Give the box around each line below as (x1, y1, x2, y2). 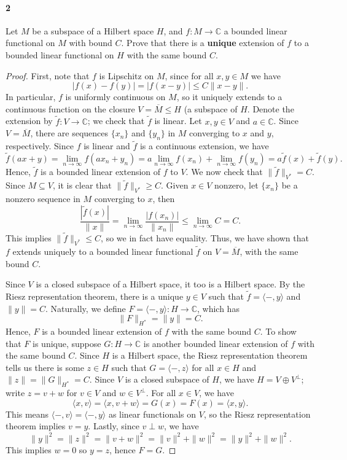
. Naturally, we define (45, 302, 126, 314)
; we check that (87, 114, 145, 127)
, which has (197, 302, 240, 314)
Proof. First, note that (6, 69, 90, 82)
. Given (161, 179, 189, 192)
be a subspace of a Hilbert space (32, 24, 154, 37)
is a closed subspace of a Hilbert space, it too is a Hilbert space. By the (36, 278, 305, 290)
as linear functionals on (108, 407, 197, 420)
